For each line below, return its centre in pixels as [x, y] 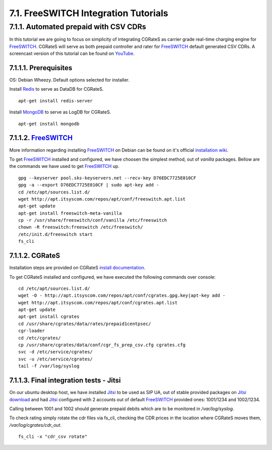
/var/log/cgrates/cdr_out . [36, 425]
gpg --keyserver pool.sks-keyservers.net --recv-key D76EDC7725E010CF [107, 178]
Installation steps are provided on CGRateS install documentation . [77, 268]
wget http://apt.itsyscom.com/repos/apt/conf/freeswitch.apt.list [102, 199]
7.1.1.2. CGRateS [35, 256]
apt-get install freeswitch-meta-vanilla [70, 213]
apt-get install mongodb [49, 124]
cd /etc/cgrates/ [40, 338]
